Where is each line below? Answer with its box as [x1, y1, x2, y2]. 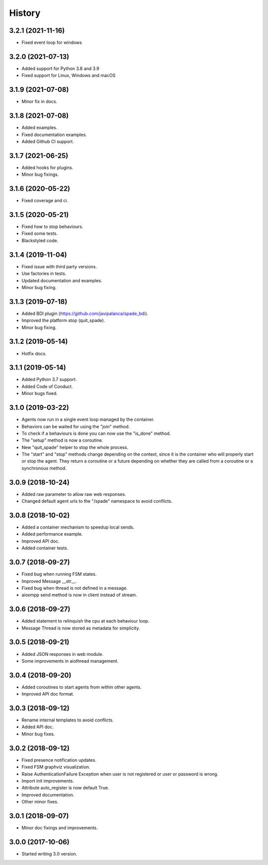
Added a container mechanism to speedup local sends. [21, 524, 134, 530]
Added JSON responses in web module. [21, 651, 104, 657]
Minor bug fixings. [21, 171, 59, 177]
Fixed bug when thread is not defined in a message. [21, 585, 128, 591]
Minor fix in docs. [21, 98, 58, 104]
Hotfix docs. [21, 350, 47, 356]
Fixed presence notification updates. [21, 757, 97, 763]
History [9, 7, 41, 18]
